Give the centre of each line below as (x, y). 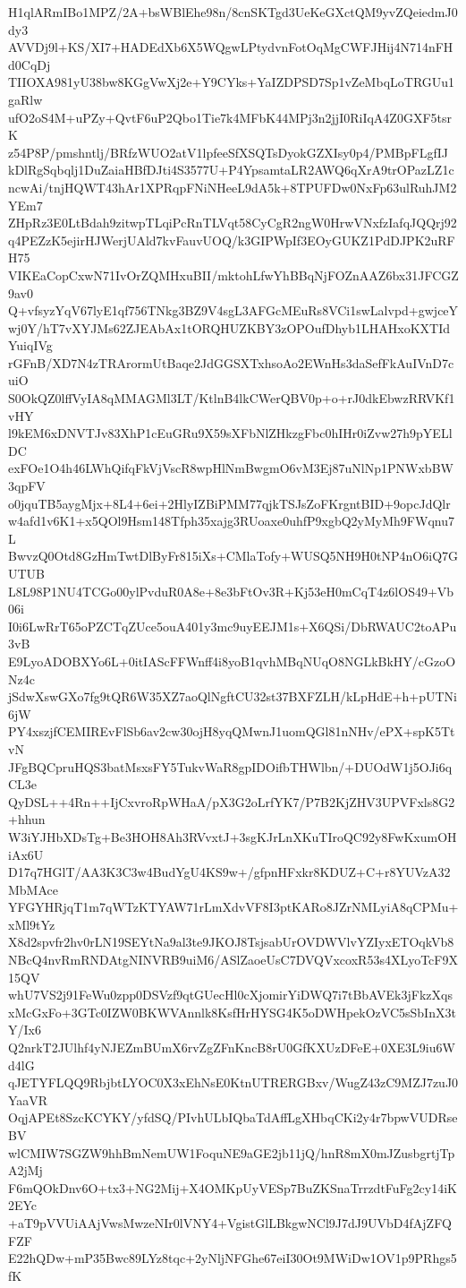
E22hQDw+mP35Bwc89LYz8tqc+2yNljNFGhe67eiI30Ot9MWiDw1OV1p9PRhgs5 (233, 1258)
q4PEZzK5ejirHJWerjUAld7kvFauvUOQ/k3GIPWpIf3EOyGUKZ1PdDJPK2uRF (232, 240)
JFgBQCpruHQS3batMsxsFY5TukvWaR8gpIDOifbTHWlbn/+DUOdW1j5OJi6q (230, 766)
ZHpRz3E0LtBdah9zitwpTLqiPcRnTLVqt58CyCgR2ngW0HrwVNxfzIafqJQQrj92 (233, 223)
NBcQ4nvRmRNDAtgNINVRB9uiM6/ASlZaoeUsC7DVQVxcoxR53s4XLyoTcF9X (233, 960)
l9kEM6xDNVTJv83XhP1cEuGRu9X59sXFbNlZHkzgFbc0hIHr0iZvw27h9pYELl (230, 433)
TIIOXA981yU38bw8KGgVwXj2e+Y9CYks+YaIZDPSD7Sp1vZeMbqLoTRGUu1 (232, 82)
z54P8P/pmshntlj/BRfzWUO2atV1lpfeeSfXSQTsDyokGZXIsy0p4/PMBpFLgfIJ (228, 152)
